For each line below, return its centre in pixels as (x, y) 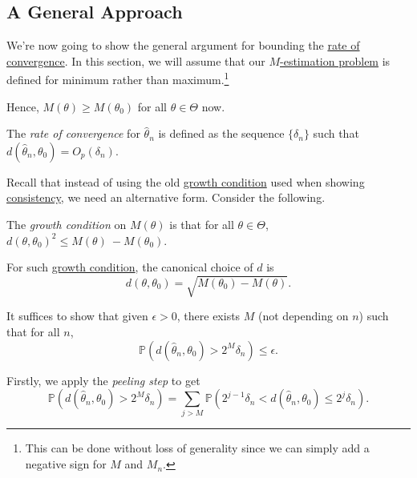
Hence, (23, 106)
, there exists (208, 316)
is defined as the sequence (221, 133)
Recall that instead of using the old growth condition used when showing (186, 181)
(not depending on (304, 316)
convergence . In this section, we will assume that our (136, 60)
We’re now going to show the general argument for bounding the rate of (183, 45)
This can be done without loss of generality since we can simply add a (197, 448)
